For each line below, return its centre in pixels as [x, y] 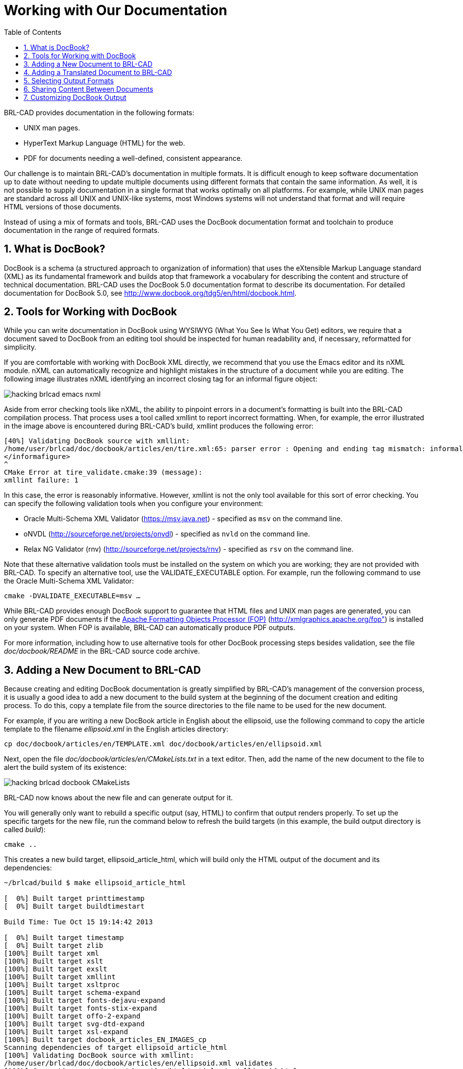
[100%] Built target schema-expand [72, 993]
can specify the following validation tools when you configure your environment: [134, 504]
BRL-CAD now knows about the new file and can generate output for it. [118, 798]
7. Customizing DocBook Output [75, 97]
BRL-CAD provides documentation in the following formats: [99, 112]
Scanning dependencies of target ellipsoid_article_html [116, 1048]
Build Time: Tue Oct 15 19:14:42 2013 [78, 922]
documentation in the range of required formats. [82, 230]
